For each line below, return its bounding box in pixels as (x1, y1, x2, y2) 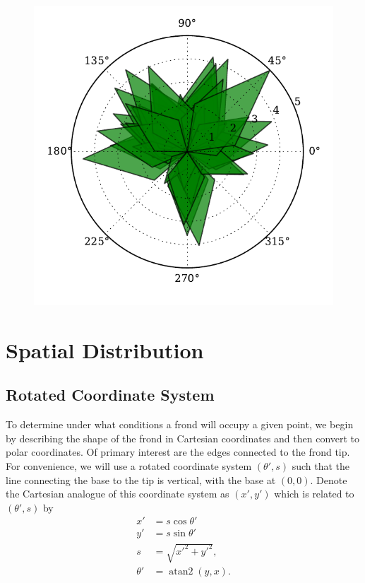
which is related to (274, 486, 354, 501)
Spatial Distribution (6, 335, 204, 364)
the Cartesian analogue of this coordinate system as (6, 486, 229, 501)
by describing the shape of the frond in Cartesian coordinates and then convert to (6, 430, 360, 445)
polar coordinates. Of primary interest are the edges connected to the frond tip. (6, 444, 350, 459)
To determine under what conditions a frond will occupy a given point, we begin (6, 417, 354, 432)
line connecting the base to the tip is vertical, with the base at (6, 472, 276, 487)
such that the (292, 458, 350, 473)
